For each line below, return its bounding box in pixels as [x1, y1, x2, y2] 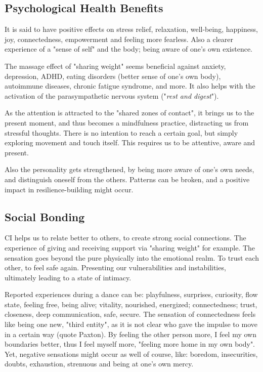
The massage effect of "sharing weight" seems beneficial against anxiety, [5, 60, 226, 71]
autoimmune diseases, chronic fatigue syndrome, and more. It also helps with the [5, 80, 255, 91]
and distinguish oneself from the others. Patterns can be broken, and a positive [5, 174, 250, 184]
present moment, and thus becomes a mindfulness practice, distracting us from [5, 117, 249, 128]
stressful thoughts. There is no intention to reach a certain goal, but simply [5, 127, 238, 138]
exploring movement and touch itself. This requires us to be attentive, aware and [5, 137, 255, 148]
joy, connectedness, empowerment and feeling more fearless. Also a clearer [5, 33, 234, 44]
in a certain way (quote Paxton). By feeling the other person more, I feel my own [5, 328, 256, 339]
